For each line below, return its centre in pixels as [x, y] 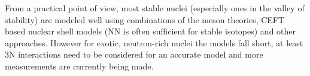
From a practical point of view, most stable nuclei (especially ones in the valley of [155, 8]
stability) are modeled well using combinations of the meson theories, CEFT [145, 19]
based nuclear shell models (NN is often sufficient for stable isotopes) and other [151, 31]
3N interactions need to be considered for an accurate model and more [134, 54]
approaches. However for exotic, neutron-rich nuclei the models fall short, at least [154, 42]
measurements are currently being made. [79, 66]
